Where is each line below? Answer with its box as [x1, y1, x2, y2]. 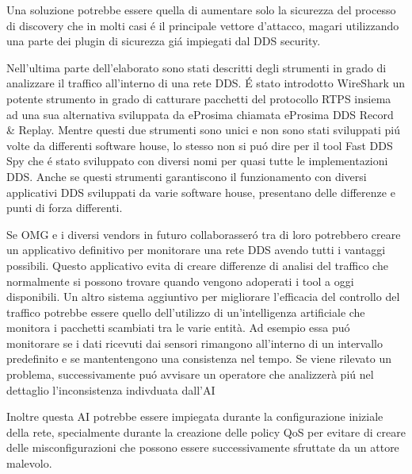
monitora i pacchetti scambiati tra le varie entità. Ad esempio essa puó [6, 319, 350, 336]
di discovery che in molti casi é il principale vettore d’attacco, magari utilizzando [6, 17, 399, 33]
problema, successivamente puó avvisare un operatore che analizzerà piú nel [6, 366, 374, 383]
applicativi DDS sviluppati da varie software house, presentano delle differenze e [6, 183, 395, 200]
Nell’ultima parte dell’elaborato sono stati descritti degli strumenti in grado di [6, 59, 387, 75]
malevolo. [6, 455, 52, 472]
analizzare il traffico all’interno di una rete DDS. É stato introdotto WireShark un [6, 75, 406, 91]
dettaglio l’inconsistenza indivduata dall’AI [6, 381, 216, 398]
